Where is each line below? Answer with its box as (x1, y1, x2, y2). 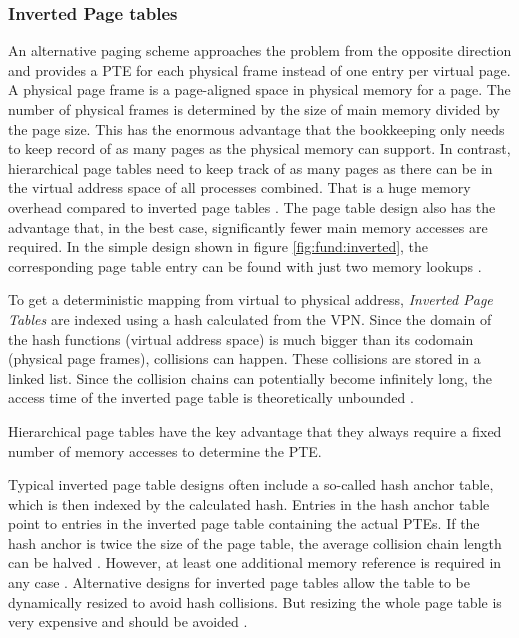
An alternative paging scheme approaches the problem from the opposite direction (8, 40, 512, 61)
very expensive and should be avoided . (8, 611, 248, 632)
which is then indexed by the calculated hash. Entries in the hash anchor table (8, 493, 490, 514)
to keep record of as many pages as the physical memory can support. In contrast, (8, 138, 511, 159)
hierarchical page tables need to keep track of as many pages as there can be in (8, 157, 493, 178)
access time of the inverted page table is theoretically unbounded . (8, 387, 414, 408)
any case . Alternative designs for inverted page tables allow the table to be (8, 572, 471, 593)
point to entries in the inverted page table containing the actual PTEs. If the (8, 513, 480, 534)
